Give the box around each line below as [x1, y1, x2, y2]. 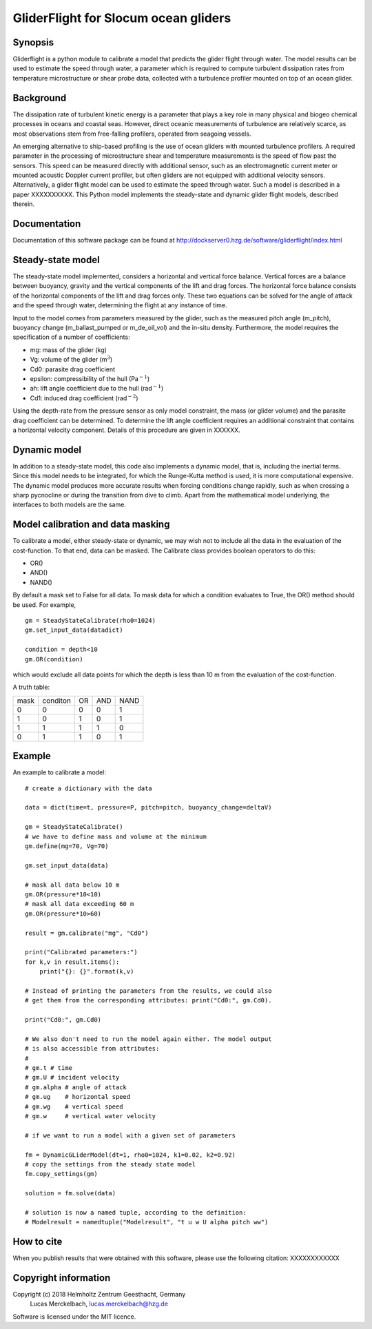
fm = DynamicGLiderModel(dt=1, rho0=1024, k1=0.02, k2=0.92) [25, 1151, 236, 1159]
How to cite [12, 1236, 63, 1248]
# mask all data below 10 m [25, 880, 120, 889]
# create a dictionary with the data [25, 784, 153, 792]
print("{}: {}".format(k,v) [39, 968, 134, 976]
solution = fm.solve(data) [25, 1189, 116, 1197]
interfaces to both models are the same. [12, 500, 127, 509]
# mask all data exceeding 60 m [25, 900, 134, 908]
